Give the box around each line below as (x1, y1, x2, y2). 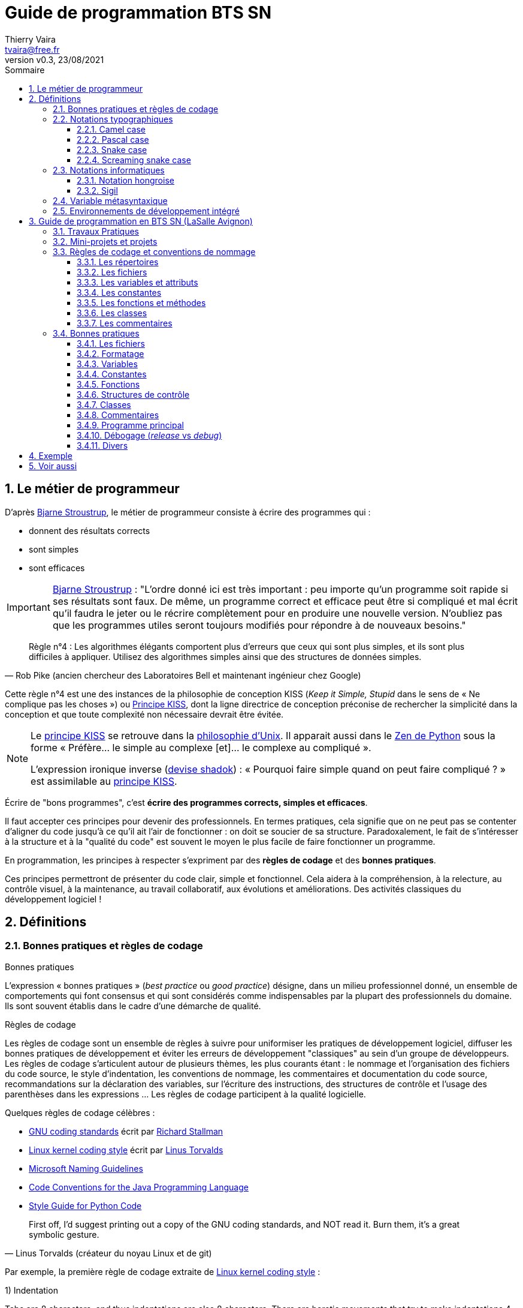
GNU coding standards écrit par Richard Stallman (29, 1126, 223, 1136)
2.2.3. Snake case (77, 144, 147, 155)
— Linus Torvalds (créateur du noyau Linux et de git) (5, 1247, 212, 1258)
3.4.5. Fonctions (77, 379, 140, 389)
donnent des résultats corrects (29, 525, 150, 536)
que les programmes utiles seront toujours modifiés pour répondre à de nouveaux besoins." (52, 619, 466, 631)
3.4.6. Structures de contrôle (77, 389, 190, 400)
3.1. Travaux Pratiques (53, 226, 139, 236)
